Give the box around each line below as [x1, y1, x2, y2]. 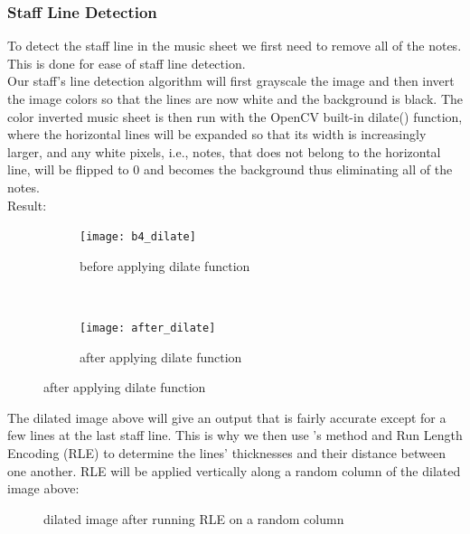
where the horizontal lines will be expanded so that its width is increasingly [7, 125, 427, 144]
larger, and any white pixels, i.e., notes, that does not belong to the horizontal [7, 142, 441, 161]
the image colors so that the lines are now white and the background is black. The [7, 89, 463, 108]
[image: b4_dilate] [80, 230, 196, 244]
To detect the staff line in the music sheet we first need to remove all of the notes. [7, 36, 462, 55]
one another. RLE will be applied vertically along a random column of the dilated [7, 461, 461, 480]
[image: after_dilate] [80, 322, 216, 334]
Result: [7, 195, 47, 214]
